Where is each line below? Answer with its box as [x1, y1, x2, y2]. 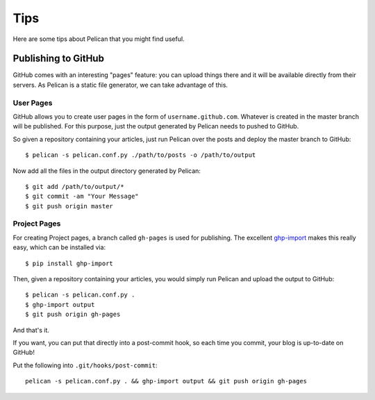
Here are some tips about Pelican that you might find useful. [12, 35, 185, 43]
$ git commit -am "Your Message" [25, 192, 139, 201]
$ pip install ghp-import [25, 259, 114, 267]
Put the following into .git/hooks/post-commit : [12, 361, 158, 369]
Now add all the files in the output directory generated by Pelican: [12, 167, 201, 175]
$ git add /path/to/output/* [25, 183, 124, 190]
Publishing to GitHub [12, 53, 104, 65]
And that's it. [12, 326, 50, 334]
